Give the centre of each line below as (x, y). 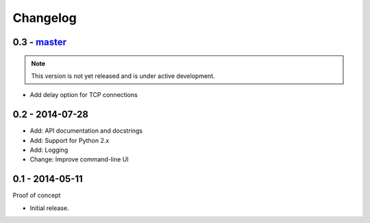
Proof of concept (37, 196)
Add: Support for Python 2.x (70, 140)
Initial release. (49, 208)
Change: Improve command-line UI (79, 159)
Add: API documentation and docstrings (86, 131)
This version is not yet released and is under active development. (123, 76)
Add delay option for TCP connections (84, 95)
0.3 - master (40, 42)
